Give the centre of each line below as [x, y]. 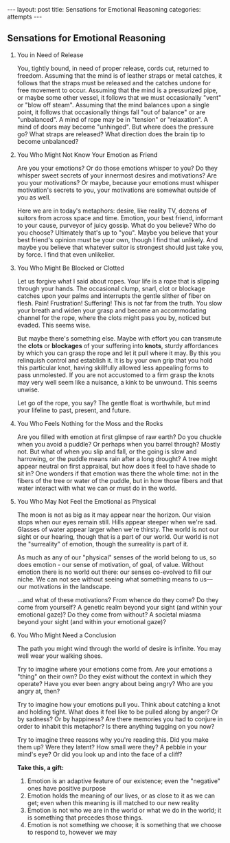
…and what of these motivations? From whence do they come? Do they [118, 599]
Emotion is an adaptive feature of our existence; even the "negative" [124, 781]
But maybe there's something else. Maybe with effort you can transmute [119, 338]
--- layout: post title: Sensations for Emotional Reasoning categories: [104, 9]
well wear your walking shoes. [60, 656]
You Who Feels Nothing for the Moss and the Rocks [90, 423]
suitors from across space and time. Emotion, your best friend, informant [120, 217]
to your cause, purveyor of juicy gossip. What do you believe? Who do [116, 225]
